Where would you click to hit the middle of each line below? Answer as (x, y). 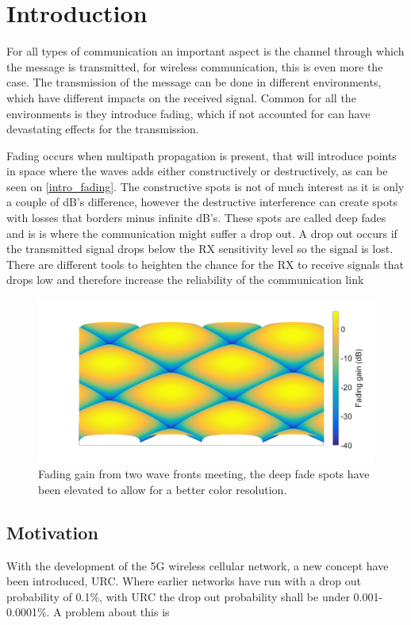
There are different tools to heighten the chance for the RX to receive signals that (205, 264)
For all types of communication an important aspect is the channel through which (205, 51)
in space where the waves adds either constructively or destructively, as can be (197, 171)
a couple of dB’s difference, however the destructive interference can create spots (202, 202)
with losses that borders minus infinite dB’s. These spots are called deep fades (196, 218)
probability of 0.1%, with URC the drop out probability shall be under (178, 596)
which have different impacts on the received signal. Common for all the (181, 97)
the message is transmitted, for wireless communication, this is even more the (195, 66)
